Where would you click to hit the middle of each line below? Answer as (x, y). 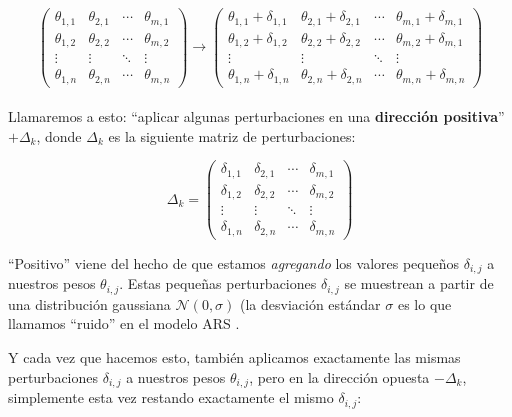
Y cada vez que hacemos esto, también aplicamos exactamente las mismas (234, 357)
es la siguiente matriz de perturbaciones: (232, 135)
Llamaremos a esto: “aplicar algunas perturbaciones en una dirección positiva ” (256, 116)
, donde (59, 135)
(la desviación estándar (310, 303)
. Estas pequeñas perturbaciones (218, 283)
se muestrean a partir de (419, 283)
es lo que (424, 303)
